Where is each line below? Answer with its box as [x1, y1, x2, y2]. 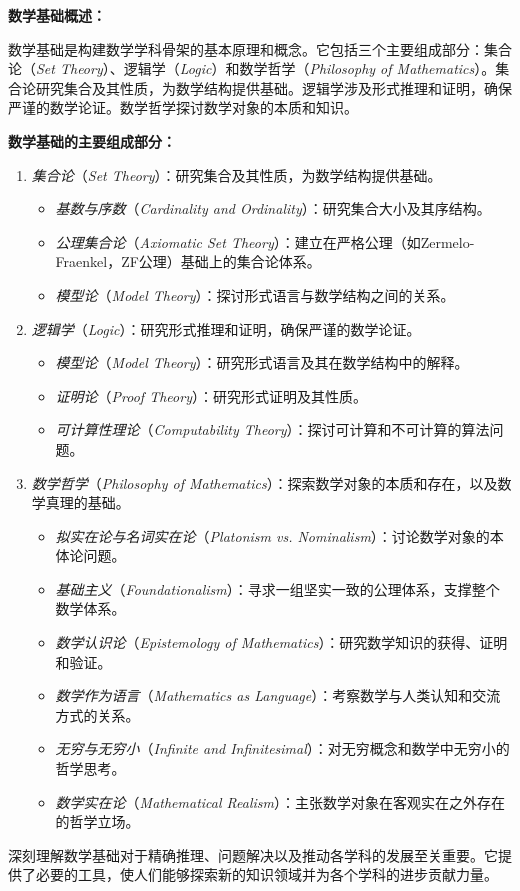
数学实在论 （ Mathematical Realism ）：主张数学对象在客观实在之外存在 [55, 791, 506, 812]
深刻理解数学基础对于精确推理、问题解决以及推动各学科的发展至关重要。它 [8, 844, 498, 865]
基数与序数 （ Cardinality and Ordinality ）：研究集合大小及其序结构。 [55, 198, 491, 219]
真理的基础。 [45, 492, 130, 513]
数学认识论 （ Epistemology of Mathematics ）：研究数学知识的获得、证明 [55, 632, 508, 653]
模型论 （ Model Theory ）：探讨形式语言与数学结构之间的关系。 [55, 284, 455, 305]
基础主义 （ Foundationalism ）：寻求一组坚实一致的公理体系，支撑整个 [55, 578, 500, 599]
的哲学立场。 [55, 811, 140, 832]
